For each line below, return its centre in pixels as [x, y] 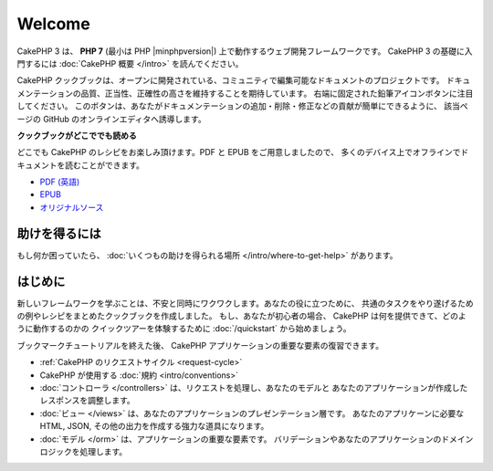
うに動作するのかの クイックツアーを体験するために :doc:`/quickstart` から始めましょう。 [184, 329]
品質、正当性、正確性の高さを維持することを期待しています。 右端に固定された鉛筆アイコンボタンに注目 [277, 93]
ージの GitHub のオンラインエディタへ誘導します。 [111, 119]
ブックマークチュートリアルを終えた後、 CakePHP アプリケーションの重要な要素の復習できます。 [200, 345]
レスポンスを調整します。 [88, 401]
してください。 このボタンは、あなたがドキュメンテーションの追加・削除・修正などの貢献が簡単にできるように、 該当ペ [243, 106]
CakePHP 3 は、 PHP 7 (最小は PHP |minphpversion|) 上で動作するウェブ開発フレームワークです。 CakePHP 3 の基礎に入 [245, 51]
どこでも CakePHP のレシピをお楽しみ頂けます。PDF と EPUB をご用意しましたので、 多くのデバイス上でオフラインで [239, 152]
